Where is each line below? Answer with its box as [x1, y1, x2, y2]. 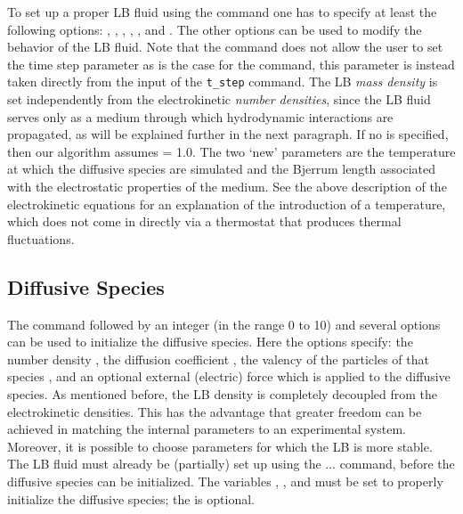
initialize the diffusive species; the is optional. [7, 489, 255, 508]
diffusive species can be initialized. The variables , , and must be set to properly [7, 471, 443, 490]
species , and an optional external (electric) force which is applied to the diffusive [7, 367, 451, 386]
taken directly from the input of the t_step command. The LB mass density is [7, 72, 438, 91]
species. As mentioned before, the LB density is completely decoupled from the [7, 384, 438, 403]
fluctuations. [7, 229, 75, 248]
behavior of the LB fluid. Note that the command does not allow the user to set [7, 37, 443, 56]
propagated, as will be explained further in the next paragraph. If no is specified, [7, 125, 449, 143]
